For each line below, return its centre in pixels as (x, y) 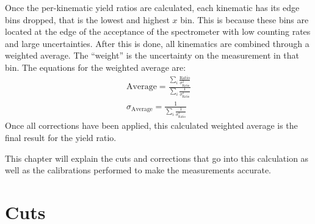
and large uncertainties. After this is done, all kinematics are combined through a (157, 43)
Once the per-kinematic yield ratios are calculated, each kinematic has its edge (152, 7)
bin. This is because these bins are (244, 19)
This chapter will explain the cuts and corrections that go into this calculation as (157, 158)
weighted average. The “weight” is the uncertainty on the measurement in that (152, 55)
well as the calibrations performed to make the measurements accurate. (138, 170)
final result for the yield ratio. (61, 137)
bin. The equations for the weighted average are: (96, 67)
